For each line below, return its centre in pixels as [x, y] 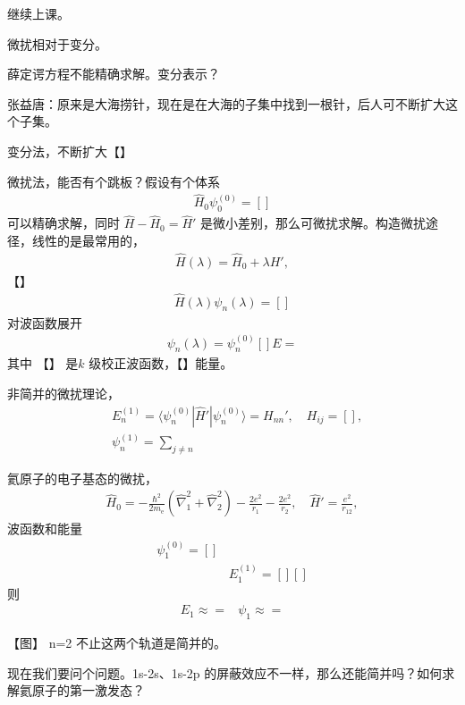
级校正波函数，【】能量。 [161, 363]
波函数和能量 [45, 529]
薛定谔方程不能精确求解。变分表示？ [114, 74]
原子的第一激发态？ [88, 690]
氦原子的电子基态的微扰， [82, 478]
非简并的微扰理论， [63, 393]
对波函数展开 [45, 322]
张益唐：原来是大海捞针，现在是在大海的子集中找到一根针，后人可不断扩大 [226, 103]
